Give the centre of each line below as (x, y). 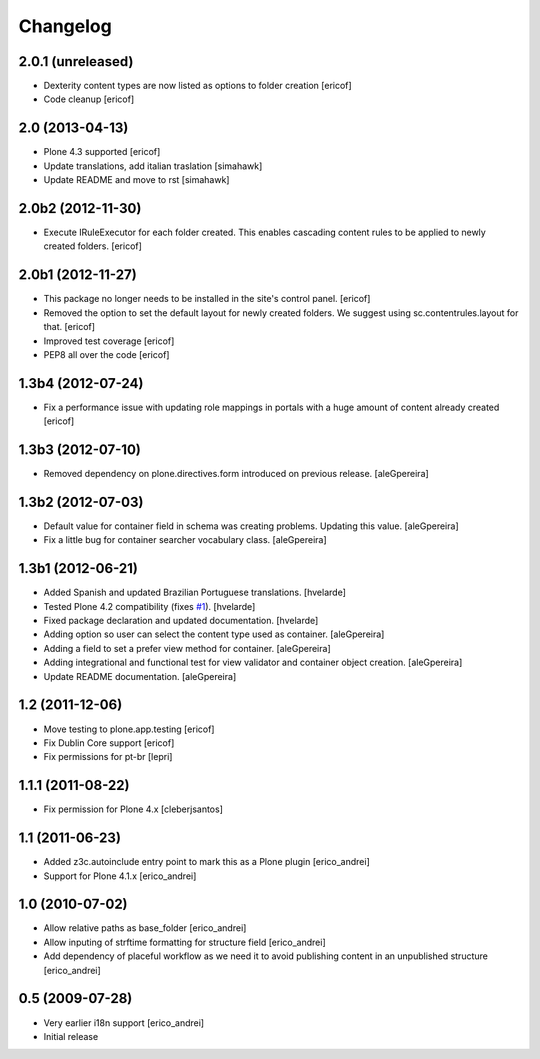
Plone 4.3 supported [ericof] (102, 152)
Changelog (65, 26)
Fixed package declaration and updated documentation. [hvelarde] (181, 621)
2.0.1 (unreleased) (76, 61)
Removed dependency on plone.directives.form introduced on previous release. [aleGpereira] (236, 474)
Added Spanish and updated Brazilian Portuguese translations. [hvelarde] (195, 592)
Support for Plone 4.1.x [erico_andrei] (120, 876)
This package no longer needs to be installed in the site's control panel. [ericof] (207, 299)
